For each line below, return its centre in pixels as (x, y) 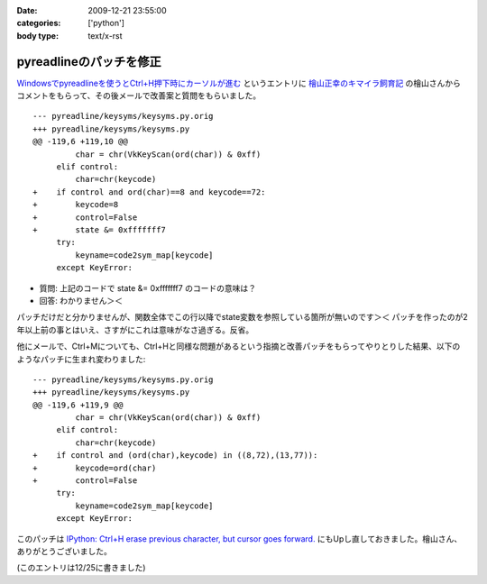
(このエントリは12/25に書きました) (81, 568)
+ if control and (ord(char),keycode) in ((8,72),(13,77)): (175, 456)
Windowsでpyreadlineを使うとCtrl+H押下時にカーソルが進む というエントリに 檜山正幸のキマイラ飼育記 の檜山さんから (239, 83)
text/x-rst (105, 35)
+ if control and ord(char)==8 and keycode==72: (149, 192)
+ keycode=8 (76, 205)
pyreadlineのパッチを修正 (89, 62)
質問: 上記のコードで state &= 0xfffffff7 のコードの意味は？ (148, 287)
